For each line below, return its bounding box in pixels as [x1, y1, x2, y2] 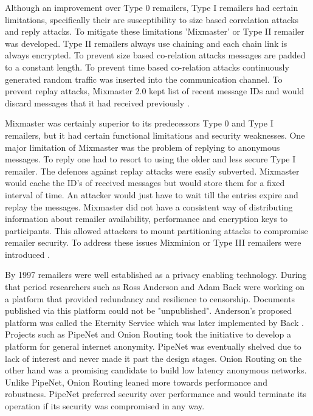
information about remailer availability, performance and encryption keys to [5, 212, 288, 225]
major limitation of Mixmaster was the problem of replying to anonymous [5, 140, 280, 153]
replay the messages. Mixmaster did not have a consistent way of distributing [5, 200, 293, 213]
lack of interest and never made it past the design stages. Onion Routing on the [5, 352, 302, 364]
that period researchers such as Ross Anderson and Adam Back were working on [5, 280, 305, 293]
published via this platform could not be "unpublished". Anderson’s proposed [5, 304, 292, 317]
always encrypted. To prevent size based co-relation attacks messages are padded [5, 49, 306, 61]
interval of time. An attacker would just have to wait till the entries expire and [5, 188, 298, 201]
